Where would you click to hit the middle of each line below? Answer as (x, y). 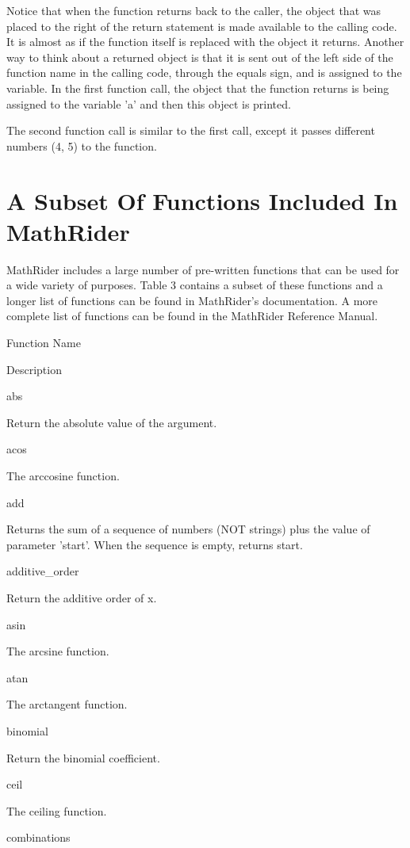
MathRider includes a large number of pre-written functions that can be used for (203, 269)
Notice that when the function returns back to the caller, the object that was (194, 10)
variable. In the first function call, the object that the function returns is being (198, 88)
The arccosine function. (63, 476)
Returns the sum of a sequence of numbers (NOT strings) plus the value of (188, 529)
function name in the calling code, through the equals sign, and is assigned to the (204, 73)
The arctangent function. (67, 704)
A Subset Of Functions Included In (202, 200)
